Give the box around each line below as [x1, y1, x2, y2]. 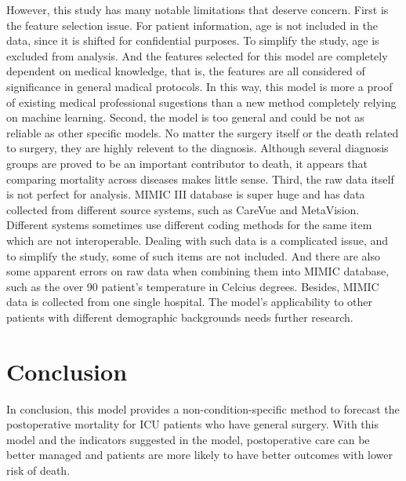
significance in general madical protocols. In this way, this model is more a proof [6, 78, 393, 94]
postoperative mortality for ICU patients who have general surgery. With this [6, 416, 379, 432]
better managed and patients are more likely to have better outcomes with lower [6, 446, 393, 463]
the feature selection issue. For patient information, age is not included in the [6, 16, 378, 33]
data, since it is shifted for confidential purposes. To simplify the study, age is [6, 32, 379, 49]
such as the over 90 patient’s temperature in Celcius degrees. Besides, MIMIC [6, 278, 379, 294]
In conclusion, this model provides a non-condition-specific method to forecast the [6, 400, 400, 417]
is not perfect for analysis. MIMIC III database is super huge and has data [6, 186, 365, 202]
